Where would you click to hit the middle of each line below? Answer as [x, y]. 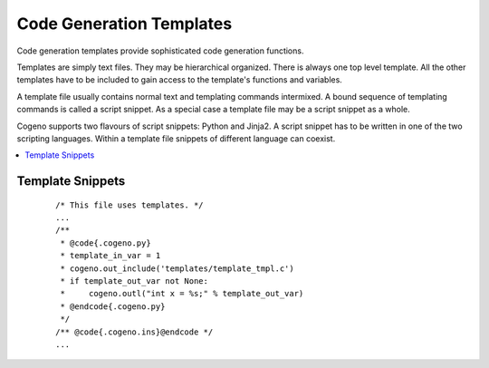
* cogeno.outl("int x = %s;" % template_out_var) [182, 294]
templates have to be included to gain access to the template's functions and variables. [180, 80]
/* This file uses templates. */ [129, 205]
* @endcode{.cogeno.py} [113, 306]
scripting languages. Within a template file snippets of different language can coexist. [176, 138]
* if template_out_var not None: [134, 281]
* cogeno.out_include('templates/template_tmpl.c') [177, 268]
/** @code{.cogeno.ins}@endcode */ [134, 332]
